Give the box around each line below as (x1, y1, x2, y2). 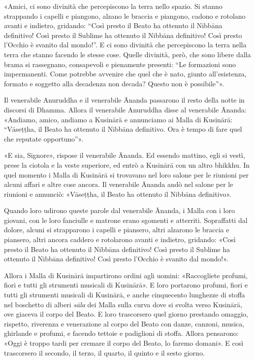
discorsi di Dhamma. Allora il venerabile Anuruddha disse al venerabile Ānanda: (4, 104, 247, 114)
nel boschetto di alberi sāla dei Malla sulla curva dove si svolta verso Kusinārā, (4, 299, 242, 309)
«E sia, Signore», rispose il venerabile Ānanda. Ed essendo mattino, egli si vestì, (4, 150, 245, 160)
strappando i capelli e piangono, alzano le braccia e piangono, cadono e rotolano (4, 10, 246, 21)
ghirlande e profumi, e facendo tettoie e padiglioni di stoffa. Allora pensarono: (4, 328, 239, 338)
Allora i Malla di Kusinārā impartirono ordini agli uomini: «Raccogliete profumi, (4, 270, 248, 280)
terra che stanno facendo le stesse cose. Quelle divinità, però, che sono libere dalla (4, 49, 251, 59)
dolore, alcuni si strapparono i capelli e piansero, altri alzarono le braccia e (4, 224, 229, 235)
